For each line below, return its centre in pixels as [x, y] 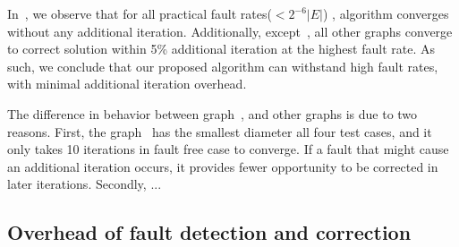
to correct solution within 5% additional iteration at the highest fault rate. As [221, 49]
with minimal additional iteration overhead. [127, 84]
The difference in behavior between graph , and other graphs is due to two [212, 113]
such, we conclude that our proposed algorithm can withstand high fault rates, [223, 66]
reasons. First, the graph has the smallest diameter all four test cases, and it [220, 131]
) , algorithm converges [386, 13]
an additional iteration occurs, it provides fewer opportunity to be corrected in [223, 166]
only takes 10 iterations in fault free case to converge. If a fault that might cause [228, 149]
